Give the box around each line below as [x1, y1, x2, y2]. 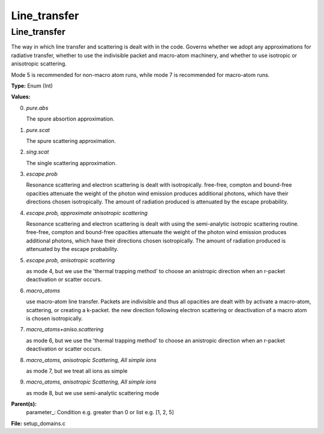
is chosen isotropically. [26, 315, 83, 322]
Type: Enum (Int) [11, 82, 53, 89]
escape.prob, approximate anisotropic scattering [26, 209, 148, 216]
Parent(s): [11, 400, 37, 408]
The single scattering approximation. [26, 159, 117, 166]
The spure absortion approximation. [26, 115, 115, 122]
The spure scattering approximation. [26, 137, 116, 144]
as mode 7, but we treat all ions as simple [26, 367, 128, 375]
